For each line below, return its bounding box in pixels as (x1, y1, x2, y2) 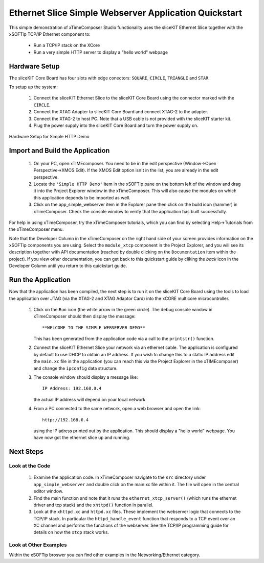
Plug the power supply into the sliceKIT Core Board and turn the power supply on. (33, 122, 198, 128)
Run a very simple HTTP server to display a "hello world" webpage (33, 49, 168, 55)
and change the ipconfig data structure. (33, 365, 118, 371)
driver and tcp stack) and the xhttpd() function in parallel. (33, 502, 154, 508)
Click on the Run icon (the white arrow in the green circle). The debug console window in (33, 306, 213, 312)
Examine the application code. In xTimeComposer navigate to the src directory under (33, 474, 206, 480)
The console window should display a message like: (33, 374, 138, 380)
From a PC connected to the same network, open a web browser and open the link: (33, 406, 201, 412)
